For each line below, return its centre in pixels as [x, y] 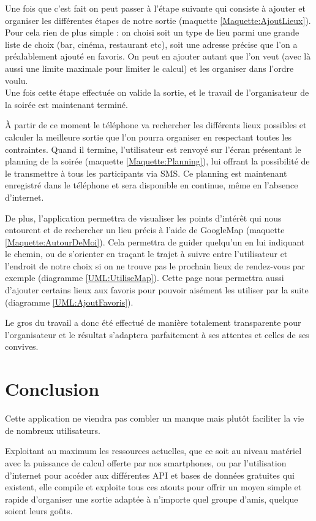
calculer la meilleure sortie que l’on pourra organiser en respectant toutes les [149, 137]
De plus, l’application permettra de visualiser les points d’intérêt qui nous [143, 218]
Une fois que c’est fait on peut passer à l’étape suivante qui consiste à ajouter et [155, 8]
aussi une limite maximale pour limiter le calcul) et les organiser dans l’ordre [149, 68]
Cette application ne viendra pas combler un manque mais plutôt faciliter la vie [155, 418]
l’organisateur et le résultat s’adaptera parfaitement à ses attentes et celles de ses [157, 334]
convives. [22, 346]
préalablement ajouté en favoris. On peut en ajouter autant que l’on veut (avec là [158, 56]
